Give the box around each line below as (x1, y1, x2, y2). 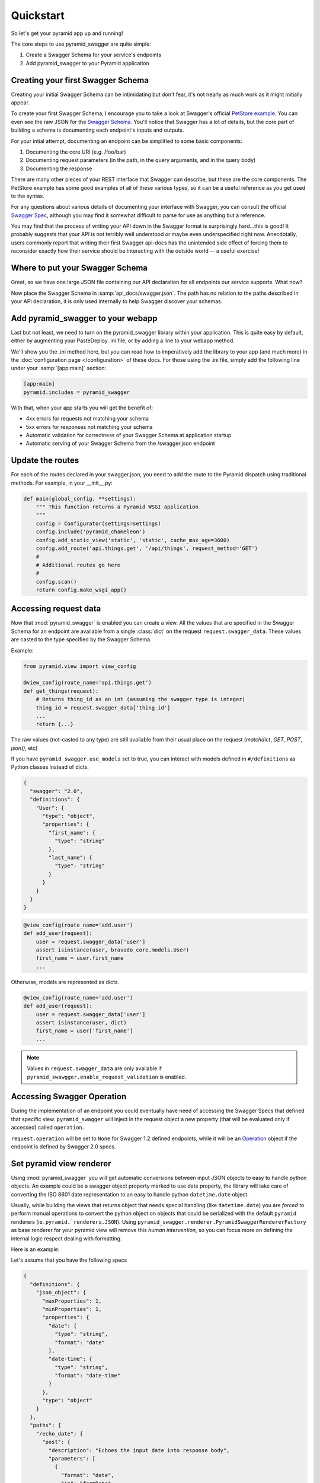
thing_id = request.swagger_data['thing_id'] (36, 704, 171, 711)
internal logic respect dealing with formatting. (11, 1234, 122, 1242)
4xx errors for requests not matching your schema (25, 415, 149, 422)
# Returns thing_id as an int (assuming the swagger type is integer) (36, 696, 246, 703)
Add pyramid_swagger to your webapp (11, 313, 158, 323)
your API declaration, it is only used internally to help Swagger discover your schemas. (11, 297, 223, 305)
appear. (11, 99, 30, 106)
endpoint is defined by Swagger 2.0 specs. (11, 1143, 116, 1150)
